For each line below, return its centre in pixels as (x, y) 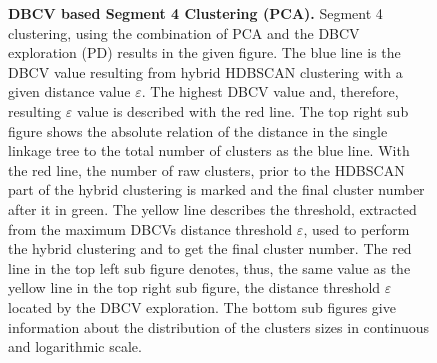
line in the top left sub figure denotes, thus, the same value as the (209, 267)
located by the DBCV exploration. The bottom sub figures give (202, 306)
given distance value (69, 91)
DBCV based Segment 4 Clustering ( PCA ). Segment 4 (195, 13)
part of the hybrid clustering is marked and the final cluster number (216, 189)
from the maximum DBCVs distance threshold (150, 228)
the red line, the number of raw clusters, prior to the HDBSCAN (206, 169)
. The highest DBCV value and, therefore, (270, 91)
